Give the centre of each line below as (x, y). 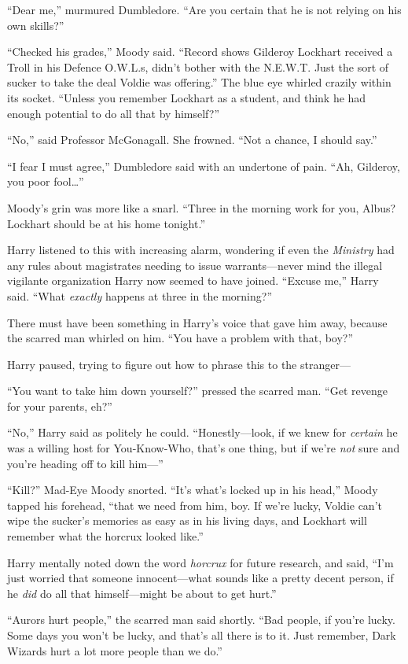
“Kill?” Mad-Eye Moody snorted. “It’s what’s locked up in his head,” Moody (193, 490)
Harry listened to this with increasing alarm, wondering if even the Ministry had (201, 250)
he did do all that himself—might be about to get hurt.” (142, 593)
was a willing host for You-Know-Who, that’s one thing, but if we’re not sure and (204, 448)
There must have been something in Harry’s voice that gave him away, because (197, 322)
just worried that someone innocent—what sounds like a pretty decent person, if (200, 578)
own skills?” (36, 25)
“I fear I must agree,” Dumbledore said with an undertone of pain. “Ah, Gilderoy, (204, 166)
